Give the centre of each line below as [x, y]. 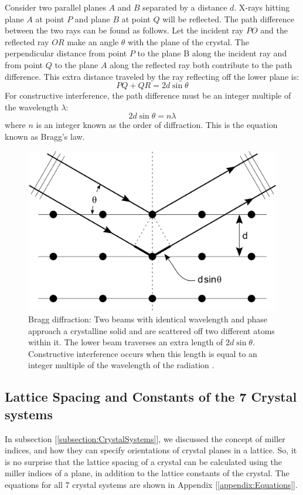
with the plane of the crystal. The [188, 41]
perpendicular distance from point [66, 53]
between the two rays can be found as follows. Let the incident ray [124, 30]
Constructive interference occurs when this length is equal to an [143, 353]
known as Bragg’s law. [45, 136]
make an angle [93, 41]
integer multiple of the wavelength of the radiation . [121, 365]
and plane [92, 18]
